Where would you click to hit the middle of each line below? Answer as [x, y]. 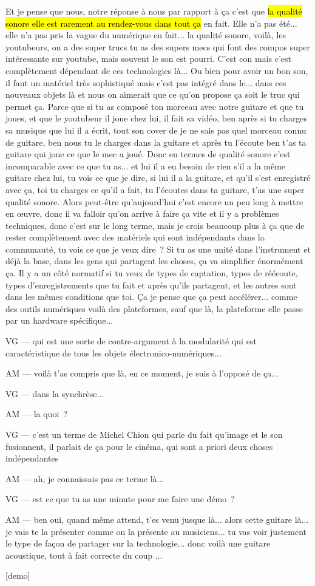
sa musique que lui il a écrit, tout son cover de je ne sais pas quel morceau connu [156, 130]
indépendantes [32, 458]
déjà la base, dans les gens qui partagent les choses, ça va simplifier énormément [154, 261]
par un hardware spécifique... [59, 320]
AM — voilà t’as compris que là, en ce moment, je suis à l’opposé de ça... [142, 373]
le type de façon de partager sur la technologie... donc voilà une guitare [138, 543]
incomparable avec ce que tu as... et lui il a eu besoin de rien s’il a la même [146, 165]
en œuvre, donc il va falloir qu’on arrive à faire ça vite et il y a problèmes [142, 213]
